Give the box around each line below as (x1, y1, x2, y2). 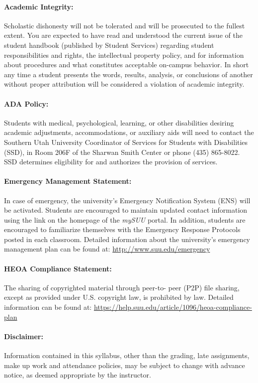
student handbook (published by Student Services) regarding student (4, 39, 214, 50)
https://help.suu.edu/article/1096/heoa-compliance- (93, 302, 252, 312)
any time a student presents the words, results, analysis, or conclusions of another (4, 69, 253, 79)
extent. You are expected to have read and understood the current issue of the (4, 30, 243, 40)
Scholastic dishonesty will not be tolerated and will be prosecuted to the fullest (4, 20, 245, 30)
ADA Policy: (4, 98, 49, 109)
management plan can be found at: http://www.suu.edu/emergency (4, 244, 210, 254)
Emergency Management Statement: (4, 176, 132, 186)
